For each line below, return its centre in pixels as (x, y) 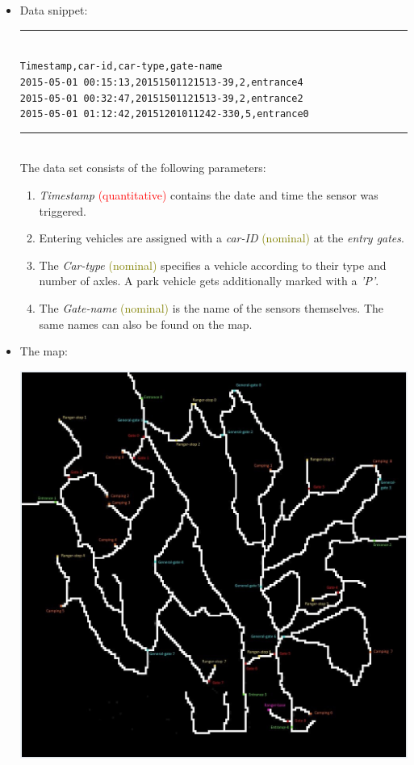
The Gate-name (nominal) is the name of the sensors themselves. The (211, 307)
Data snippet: (54, 10)
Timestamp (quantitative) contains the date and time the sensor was (209, 195)
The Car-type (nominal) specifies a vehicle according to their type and (213, 265)
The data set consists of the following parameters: (143, 168)
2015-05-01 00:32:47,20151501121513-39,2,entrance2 (161, 98)
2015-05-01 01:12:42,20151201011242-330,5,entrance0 (164, 114)
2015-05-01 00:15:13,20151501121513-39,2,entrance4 (161, 82)
